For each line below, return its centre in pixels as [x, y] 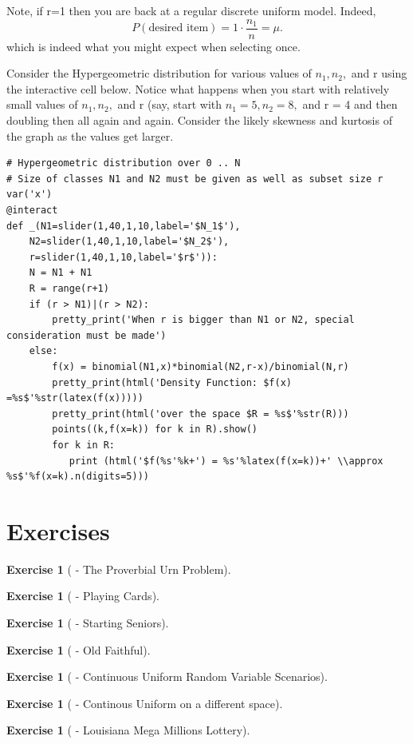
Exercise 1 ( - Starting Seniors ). [88, 623]
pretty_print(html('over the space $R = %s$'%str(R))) [201, 414]
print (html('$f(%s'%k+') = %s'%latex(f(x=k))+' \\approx [226, 461]
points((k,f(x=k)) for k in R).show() [155, 430]
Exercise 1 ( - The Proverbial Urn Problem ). [119, 569]
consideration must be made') [87, 335]
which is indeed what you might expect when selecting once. [153, 46]
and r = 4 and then [350, 104]
